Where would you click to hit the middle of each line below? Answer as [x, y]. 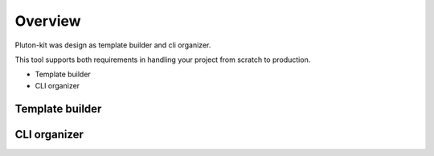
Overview [48, 21]
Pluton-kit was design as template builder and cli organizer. [113, 45]
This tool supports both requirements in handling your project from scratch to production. [163, 60]
